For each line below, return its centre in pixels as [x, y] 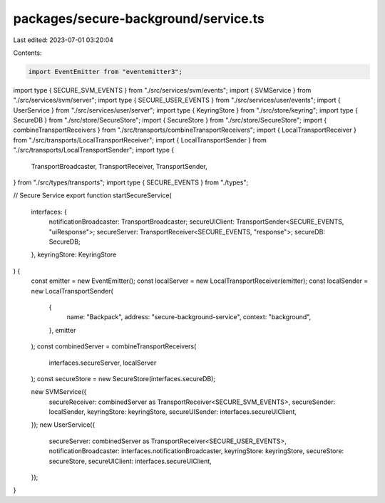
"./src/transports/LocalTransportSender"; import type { [94, 150]
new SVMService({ [59, 392]
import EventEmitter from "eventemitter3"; [106, 72]
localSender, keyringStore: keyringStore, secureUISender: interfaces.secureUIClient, [173, 412]
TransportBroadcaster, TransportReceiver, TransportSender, [119, 166]
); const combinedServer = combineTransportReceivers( [114, 346]
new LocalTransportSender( [72, 291]
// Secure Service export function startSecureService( [93, 195]
